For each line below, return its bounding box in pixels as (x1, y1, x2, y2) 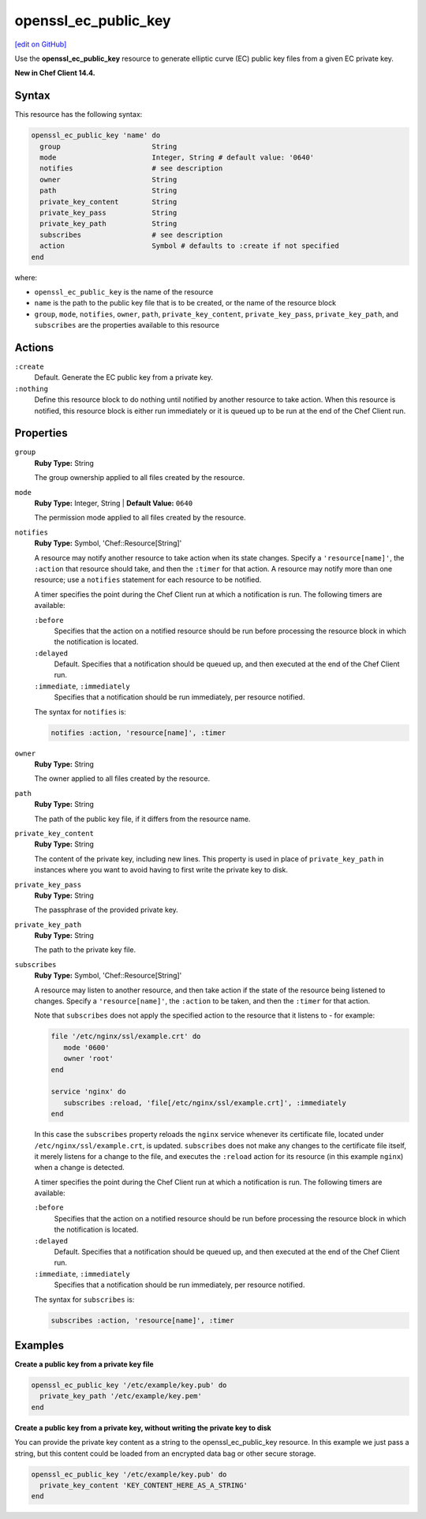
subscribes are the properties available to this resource (34, 321, 220, 330)
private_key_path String (39, 219, 177, 228)
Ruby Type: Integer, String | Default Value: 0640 (34, 498, 193, 508)
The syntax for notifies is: (34, 707, 126, 716)
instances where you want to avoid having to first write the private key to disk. (34, 865, 288, 875)
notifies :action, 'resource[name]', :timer (50, 728, 226, 737)
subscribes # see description (39, 230, 223, 239)
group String (39, 142, 177, 151)
